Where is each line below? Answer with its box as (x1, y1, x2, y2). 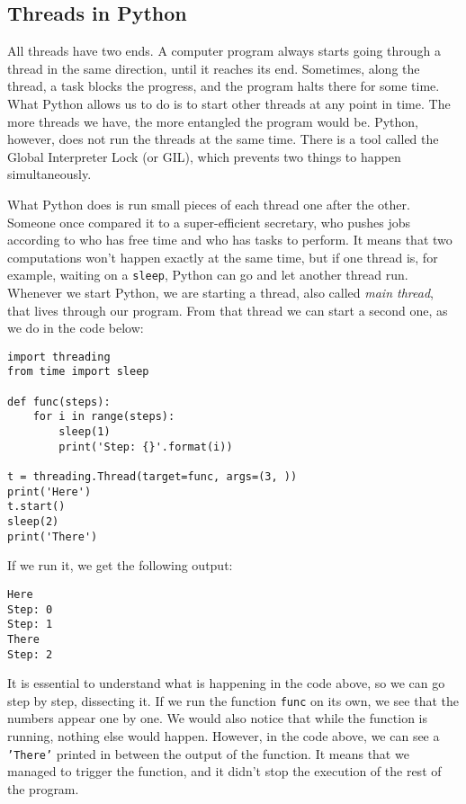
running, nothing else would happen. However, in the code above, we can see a (7, 727, 440, 746)
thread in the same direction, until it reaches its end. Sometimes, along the (7, 58, 420, 77)
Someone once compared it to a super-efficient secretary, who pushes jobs (7, 212, 411, 231)
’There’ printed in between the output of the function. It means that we (7, 744, 409, 763)
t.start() (7, 500, 66, 514)
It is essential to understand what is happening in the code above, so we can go (7, 674, 445, 692)
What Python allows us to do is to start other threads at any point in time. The (7, 94, 451, 112)
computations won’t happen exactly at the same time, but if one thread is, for (7, 247, 438, 266)
